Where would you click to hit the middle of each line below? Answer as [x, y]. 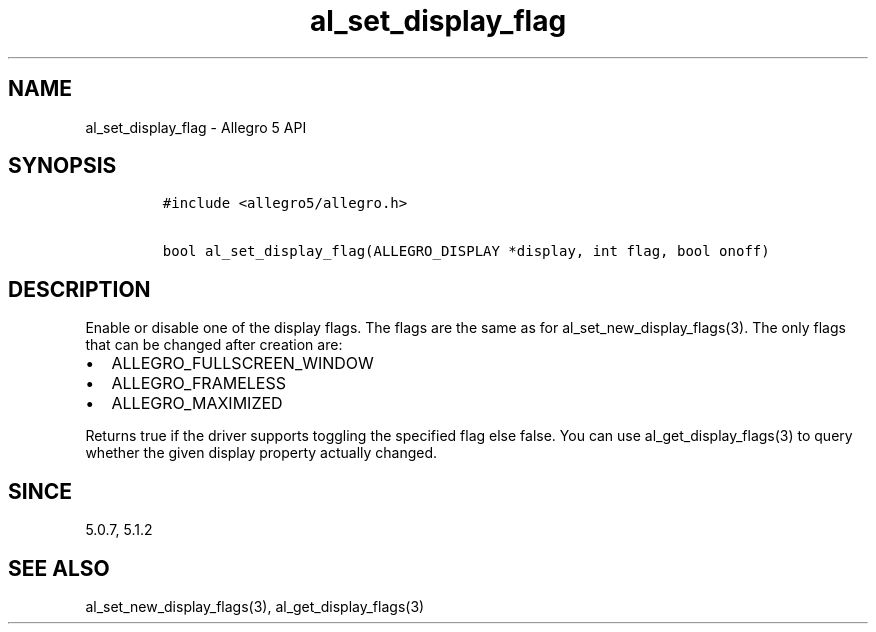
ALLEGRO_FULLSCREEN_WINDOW [242, 363]
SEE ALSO [59, 568]
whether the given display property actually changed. [261, 453]
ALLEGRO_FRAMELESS [198, 383]
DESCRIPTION [79, 289]
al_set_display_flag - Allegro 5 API [196, 127]
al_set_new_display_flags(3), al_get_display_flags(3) [255, 606]
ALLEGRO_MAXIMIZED [197, 403]
